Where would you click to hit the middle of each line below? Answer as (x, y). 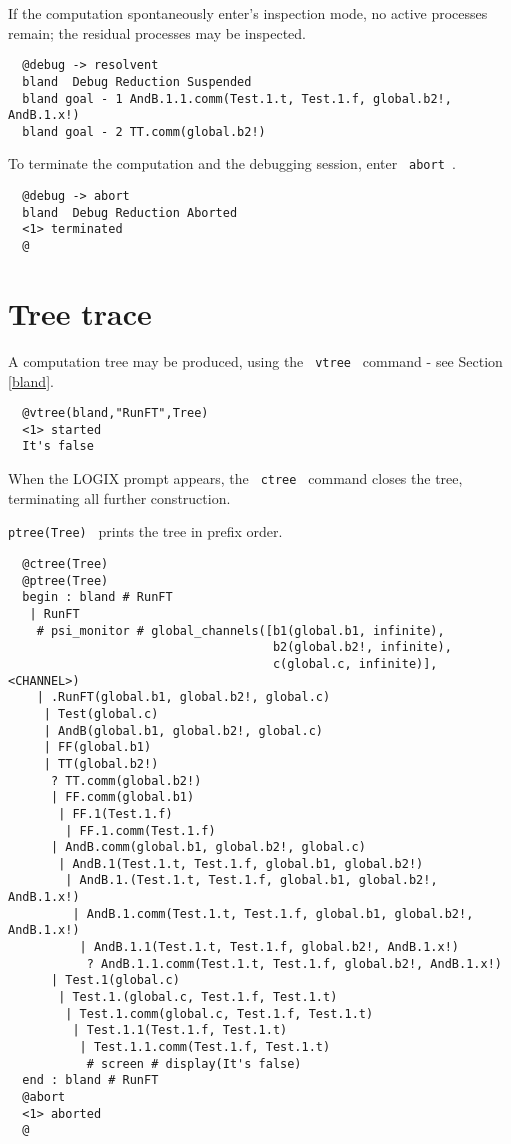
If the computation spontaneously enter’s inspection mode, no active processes (248, 13)
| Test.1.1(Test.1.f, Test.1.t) (180, 1030)
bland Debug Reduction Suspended (137, 81)
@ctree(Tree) (65, 564)
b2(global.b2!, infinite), (362, 647)
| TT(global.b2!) (101, 763)
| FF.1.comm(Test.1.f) (140, 830)
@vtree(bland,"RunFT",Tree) (115, 413)
